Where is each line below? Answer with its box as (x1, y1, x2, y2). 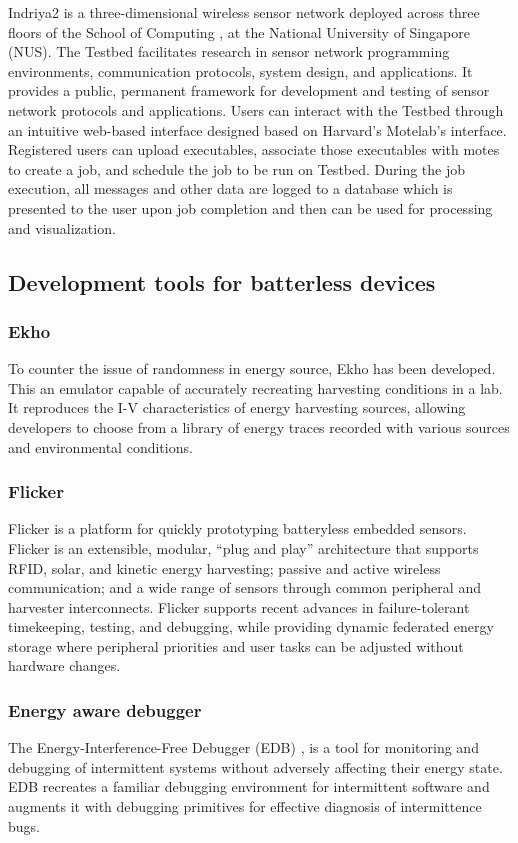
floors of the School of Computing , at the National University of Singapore (8, 21, 470, 42)
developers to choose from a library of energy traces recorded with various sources (8, 416, 510, 437)
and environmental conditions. (8, 436, 193, 457)
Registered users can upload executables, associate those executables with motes (8, 139, 500, 160)
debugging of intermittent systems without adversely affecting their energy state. (8, 756, 503, 777)
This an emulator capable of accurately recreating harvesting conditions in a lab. (8, 377, 503, 398)
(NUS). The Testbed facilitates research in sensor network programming (8, 41, 450, 62)
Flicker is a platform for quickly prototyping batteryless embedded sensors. (8, 518, 467, 539)
